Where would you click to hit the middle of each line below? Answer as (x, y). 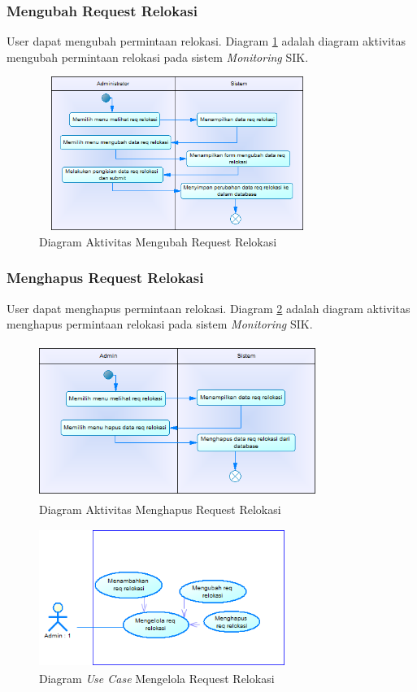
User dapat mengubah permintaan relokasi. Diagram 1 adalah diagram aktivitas (206, 41)
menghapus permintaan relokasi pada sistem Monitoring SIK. (160, 324)
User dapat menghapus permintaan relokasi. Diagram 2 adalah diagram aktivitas (208, 308)
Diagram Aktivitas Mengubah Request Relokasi (158, 241)
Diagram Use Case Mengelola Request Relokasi (157, 678)
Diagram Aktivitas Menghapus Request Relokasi (160, 509)
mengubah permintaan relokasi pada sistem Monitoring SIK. (158, 57)
